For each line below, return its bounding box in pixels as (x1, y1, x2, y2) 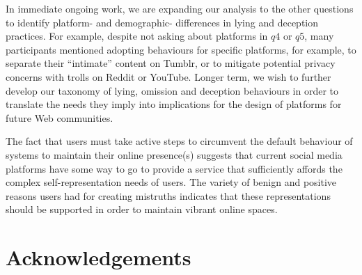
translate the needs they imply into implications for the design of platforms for (6, 97, 342, 111)
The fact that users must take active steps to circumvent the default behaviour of (6, 134, 353, 148)
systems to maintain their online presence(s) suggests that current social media (6, 147, 343, 162)
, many (304, 29, 334, 43)
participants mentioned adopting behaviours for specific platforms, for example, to (6, 42, 356, 56)
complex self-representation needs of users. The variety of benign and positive (6, 175, 337, 189)
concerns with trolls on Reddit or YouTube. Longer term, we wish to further (6, 69, 331, 84)
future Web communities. (6, 110, 113, 125)
